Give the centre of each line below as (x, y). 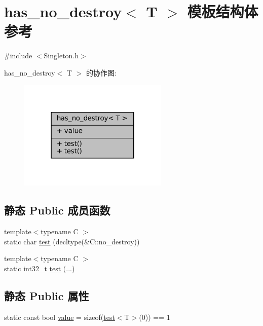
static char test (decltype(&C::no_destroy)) (72, 241)
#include (18, 56)
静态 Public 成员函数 (57, 210)
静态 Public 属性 (47, 296)
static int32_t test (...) (40, 268)
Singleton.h (61, 56)
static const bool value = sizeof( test (60, 317)
